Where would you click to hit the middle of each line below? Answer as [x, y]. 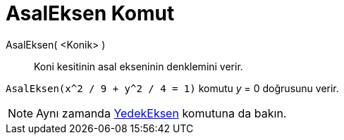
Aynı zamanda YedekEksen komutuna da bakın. [161, 113]
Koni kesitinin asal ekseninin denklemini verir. [139, 66]
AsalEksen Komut [90, 13]
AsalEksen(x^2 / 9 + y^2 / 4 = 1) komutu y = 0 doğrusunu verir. [172, 88]
